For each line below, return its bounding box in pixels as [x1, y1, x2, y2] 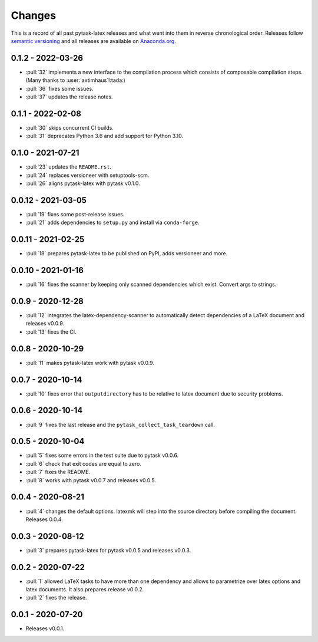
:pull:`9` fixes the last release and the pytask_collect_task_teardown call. [25, 421, 215, 428]
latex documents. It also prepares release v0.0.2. [25, 586, 144, 593]
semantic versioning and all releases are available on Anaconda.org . [11, 37, 176, 44]
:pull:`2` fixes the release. [25, 594, 87, 601]
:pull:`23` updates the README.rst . [25, 163, 112, 170]
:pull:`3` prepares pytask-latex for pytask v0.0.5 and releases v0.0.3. [25, 546, 191, 554]
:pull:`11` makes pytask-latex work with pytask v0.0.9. [25, 359, 154, 366]
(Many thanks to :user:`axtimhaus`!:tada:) [25, 77, 126, 84]
